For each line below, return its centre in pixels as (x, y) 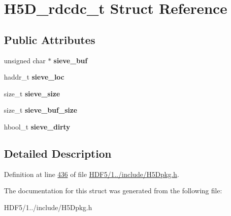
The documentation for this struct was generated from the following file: (113, 191)
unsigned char (25, 60)
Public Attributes (50, 39)
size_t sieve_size (32, 93)
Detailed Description (58, 153)
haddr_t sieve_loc (34, 77)
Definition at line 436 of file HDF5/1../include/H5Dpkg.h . (92, 174)
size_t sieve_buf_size (41, 110)
